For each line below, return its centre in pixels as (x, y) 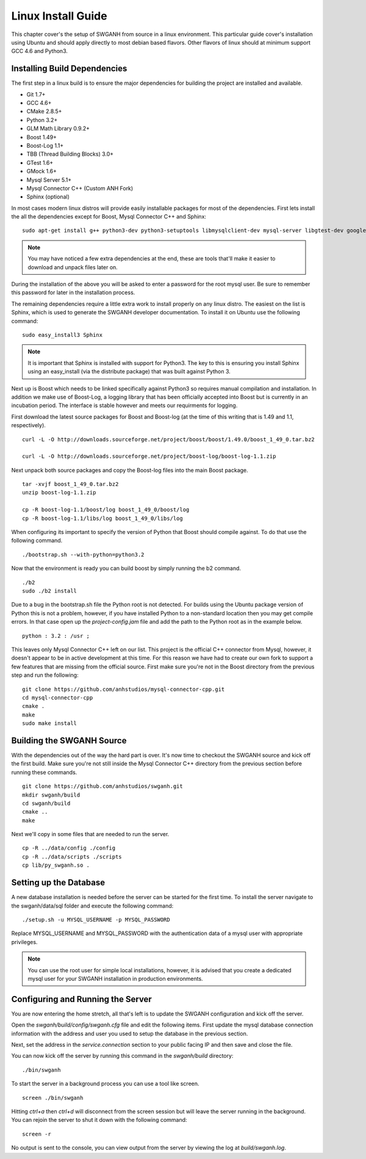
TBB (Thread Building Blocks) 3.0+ (70, 154)
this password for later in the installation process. (73, 292)
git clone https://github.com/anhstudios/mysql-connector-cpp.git (124, 689)
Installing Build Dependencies (69, 69)
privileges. (24, 942)
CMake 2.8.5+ (44, 111)
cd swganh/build (46, 803)
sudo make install (50, 724)
